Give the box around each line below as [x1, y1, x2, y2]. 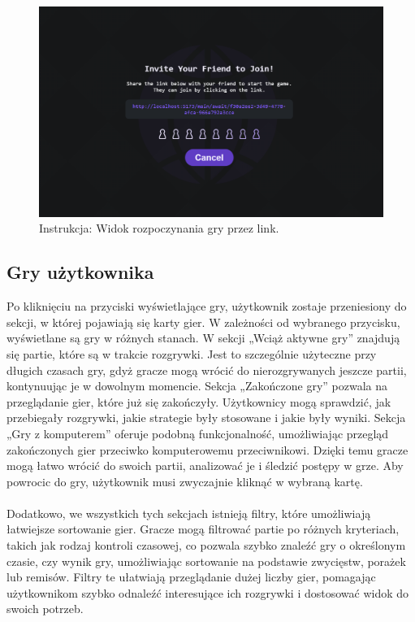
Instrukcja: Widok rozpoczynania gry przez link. [39, 220, 279, 237]
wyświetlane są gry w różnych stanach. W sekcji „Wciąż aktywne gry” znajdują [6, 329, 400, 346]
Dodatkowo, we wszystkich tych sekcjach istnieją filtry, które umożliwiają [6, 504, 371, 521]
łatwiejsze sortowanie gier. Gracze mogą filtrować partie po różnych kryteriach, [6, 520, 400, 537]
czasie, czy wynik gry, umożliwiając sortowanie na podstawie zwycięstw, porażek [6, 552, 406, 569]
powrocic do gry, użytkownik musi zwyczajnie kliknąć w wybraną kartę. [6, 472, 363, 489]
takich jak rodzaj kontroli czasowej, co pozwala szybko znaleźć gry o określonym [6, 537, 406, 554]
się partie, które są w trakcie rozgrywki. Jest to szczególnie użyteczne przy [6, 345, 377, 362]
